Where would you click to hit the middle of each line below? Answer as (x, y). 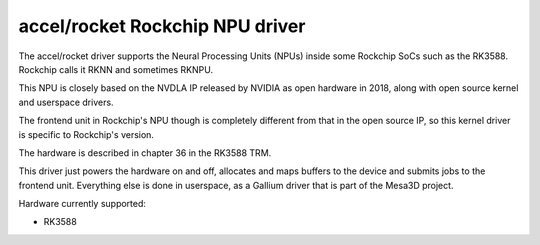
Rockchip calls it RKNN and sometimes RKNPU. (116, 69)
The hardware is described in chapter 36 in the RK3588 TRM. (145, 152)
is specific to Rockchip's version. (86, 134)
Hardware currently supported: (82, 204)
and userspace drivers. (66, 102)
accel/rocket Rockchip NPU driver (162, 26)
